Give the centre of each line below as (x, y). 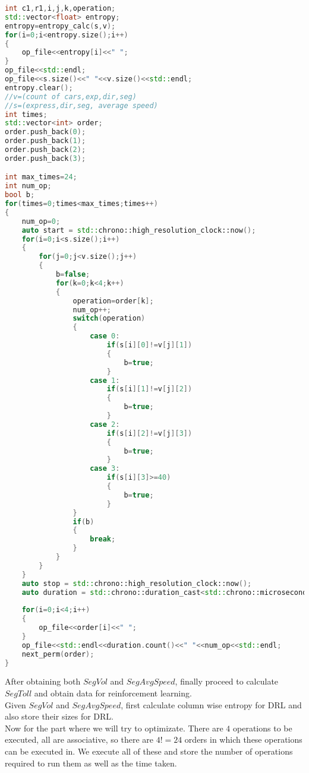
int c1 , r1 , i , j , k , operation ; (60, 8)
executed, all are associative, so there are (79, 739)
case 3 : (105, 469)
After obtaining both (43, 681)
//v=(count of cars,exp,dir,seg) (71, 96)
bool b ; (20, 195)
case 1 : (105, 380)
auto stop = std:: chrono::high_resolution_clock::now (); (137, 583)
